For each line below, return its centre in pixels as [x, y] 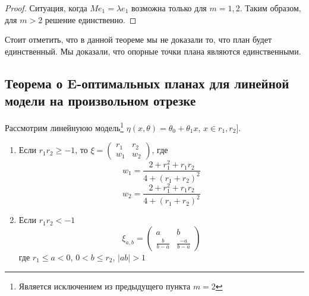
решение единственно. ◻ [91, 19]
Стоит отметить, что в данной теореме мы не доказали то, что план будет [138, 39]
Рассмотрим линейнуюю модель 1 [64, 126]
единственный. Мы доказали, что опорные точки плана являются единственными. [153, 51]
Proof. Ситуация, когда [46, 8]
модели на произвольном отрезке [100, 101]
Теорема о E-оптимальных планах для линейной [147, 83]
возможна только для [169, 8]
